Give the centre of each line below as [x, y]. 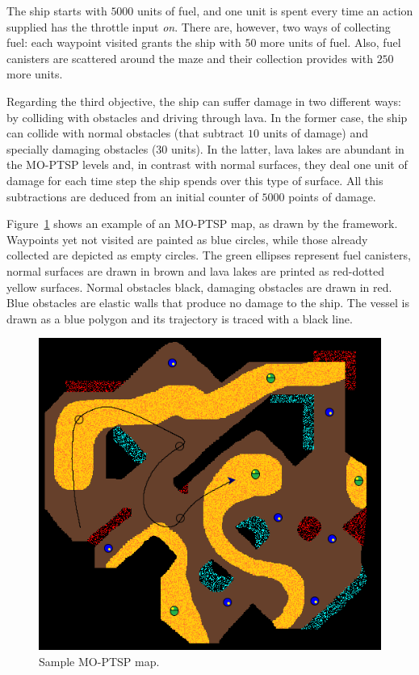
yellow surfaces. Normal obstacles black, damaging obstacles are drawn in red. [199, 287]
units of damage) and [316, 133]
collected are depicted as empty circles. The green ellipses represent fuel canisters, [209, 255]
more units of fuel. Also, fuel [331, 42]
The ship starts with [57, 11]
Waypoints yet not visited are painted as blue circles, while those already [187, 239]
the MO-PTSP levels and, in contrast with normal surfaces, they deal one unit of [207, 165]
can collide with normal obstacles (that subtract [126, 133]
